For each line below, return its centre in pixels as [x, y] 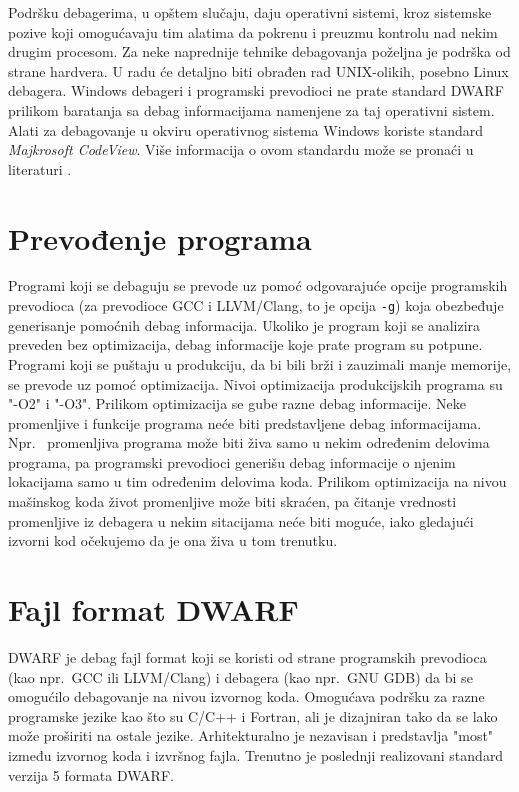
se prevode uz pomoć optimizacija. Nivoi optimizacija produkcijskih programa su [255, 383]
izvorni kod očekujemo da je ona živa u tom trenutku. [173, 540]
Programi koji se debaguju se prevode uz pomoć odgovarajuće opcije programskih [258, 285]
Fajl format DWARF [153, 609]
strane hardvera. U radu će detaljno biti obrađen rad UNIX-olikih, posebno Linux [258, 70]
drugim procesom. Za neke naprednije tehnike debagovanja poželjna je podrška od [259, 51]
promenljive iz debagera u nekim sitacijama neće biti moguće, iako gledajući [241, 520]
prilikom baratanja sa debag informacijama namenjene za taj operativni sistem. [251, 109]
